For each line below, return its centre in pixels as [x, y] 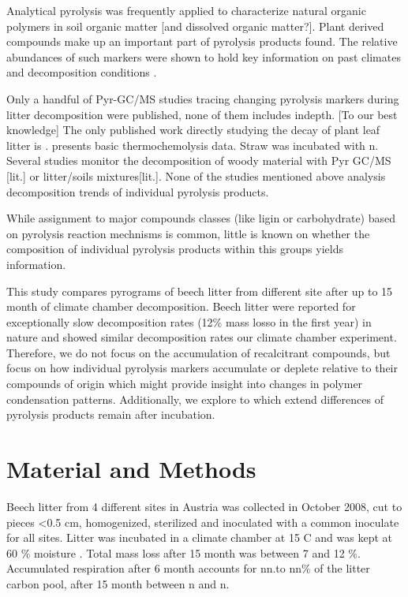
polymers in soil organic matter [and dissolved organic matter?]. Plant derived [195, 26]
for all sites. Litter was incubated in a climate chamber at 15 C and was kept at [200, 537]
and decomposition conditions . [82, 72]
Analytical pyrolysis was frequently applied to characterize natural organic [186, 10]
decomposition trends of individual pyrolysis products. [138, 191]
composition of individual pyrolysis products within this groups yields [175, 249]
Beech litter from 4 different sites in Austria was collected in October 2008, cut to [204, 506]
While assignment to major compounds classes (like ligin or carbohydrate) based [201, 218]
